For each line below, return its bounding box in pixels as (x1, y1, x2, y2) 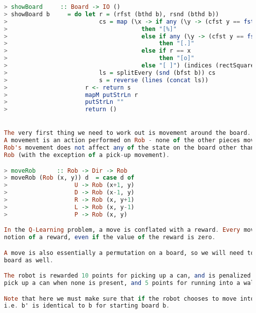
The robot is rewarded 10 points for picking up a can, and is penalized (4, 272, 251, 280)
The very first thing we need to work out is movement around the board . (4, 129, 251, 137)
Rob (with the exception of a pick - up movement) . (4, 152, 170, 159)
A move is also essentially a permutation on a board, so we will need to (4, 249, 255, 256)
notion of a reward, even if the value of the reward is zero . (4, 234, 216, 241)
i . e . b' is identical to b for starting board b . (4, 302, 170, 310)
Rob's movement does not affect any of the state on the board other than (4, 144, 255, 152)
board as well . (4, 256, 54, 264)
